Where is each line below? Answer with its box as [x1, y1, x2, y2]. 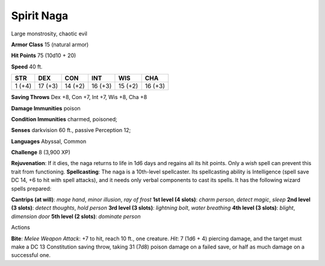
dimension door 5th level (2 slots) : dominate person [11, 213, 141, 220]
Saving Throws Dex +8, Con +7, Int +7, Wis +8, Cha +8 [11, 94, 147, 101]
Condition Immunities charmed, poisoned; [11, 115, 117, 122]
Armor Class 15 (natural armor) [11, 41, 89, 48]
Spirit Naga [11, 9, 69, 22]
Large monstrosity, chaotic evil [11, 30, 87, 37]
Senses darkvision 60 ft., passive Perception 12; [11, 127, 131, 134]
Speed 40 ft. [11, 63, 43, 70]
